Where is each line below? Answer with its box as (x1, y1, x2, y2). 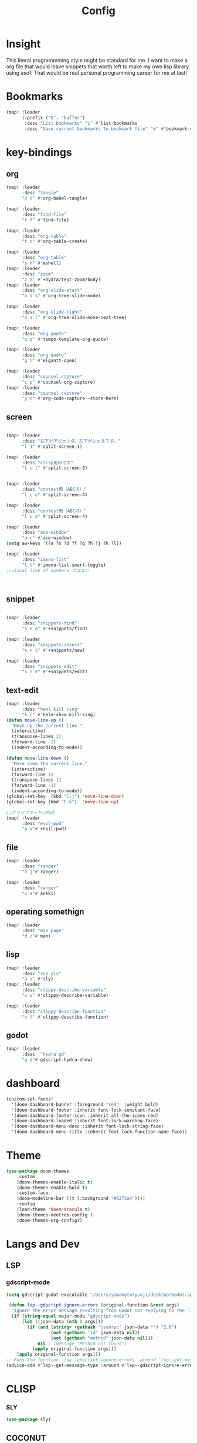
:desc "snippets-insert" (21, 641, 83, 648)
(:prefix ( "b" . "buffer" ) (21, 115, 85, 121)
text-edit (6, 685, 39, 695)
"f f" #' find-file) (21, 217, 69, 223)
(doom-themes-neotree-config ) (16, 1212, 93, 1218)
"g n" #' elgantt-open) (21, 358, 77, 364)
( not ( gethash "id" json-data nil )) (50, 1329, 141, 1335)
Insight (6, 37, 41, 51)
